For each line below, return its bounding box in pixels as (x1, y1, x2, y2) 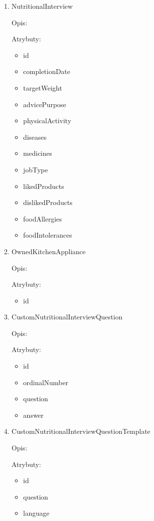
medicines (23, 148, 52, 158)
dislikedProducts (23, 197, 73, 207)
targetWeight (23, 82, 62, 93)
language (23, 508, 50, 518)
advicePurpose (23, 99, 66, 109)
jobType (23, 164, 48, 174)
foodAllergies (23, 213, 62, 223)
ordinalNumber (23, 377, 68, 387)
